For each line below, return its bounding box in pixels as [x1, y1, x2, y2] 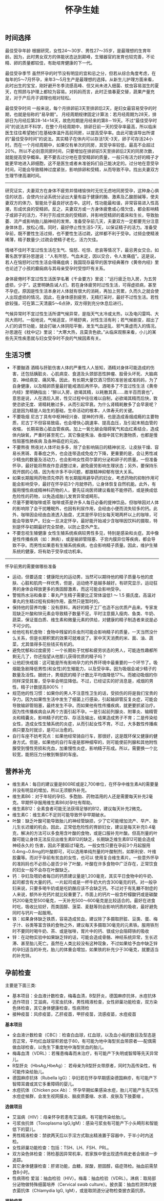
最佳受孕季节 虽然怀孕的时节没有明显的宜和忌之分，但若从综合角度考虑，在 [5, 70, 156, 76]
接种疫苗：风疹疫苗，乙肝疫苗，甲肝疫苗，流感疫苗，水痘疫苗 [12, 1011, 137, 1017]
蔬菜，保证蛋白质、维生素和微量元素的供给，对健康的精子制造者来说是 [12, 617, 154, 623]
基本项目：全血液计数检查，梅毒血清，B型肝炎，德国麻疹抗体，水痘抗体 [12, 993, 156, 999]
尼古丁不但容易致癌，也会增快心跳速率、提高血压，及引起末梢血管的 [20, 420, 158, 426]
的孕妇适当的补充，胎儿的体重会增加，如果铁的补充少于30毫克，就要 [12, 947, 150, 953]
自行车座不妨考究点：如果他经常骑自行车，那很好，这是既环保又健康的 [12, 733, 154, 739]
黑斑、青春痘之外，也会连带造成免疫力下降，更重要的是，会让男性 [20, 450, 154, 456]
